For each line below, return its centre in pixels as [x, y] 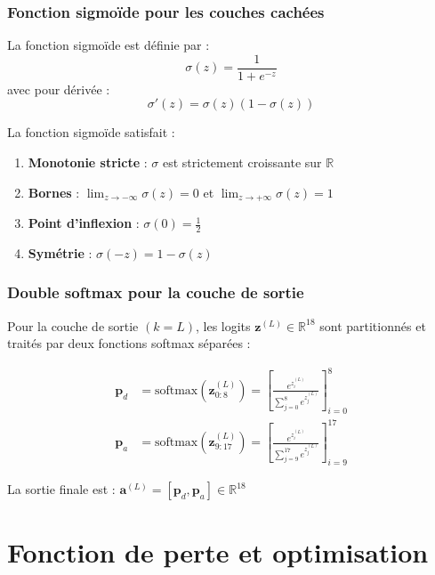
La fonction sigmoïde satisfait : [91, 132]
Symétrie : [60, 252]
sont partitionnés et [373, 325]
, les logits [223, 325]
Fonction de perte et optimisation [218, 552]
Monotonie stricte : [88, 162]
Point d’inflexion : [84, 223]
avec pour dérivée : [59, 89]
